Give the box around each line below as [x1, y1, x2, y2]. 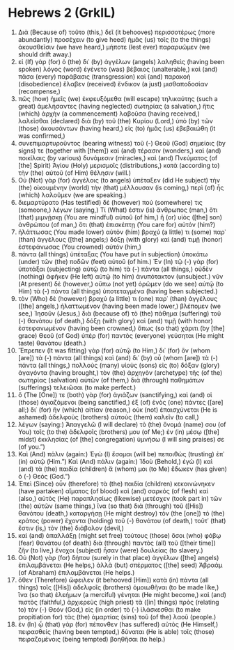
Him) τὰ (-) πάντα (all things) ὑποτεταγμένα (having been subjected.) [17, 287, 218, 295]
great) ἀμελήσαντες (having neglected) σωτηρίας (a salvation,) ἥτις [17, 102, 214, 110]
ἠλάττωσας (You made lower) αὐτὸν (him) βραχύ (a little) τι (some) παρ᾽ [17, 228, 226, 236]
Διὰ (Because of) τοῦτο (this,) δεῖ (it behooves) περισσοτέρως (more [17, 28, 215, 36]
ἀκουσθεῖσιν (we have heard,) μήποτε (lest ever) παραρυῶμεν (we [17, 42, 210, 51]
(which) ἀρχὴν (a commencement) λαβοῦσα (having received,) [17, 109, 201, 118]
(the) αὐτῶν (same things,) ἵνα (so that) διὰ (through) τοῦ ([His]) [17, 502, 204, 510]
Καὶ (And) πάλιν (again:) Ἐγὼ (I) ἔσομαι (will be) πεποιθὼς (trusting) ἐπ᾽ [17, 449, 225, 458]
